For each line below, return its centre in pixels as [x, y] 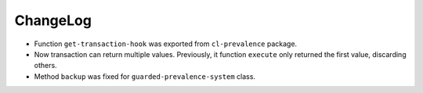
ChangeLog [53, 20]
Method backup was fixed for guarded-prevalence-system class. [145, 76]
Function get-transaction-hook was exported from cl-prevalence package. [166, 44]
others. [46, 66]
